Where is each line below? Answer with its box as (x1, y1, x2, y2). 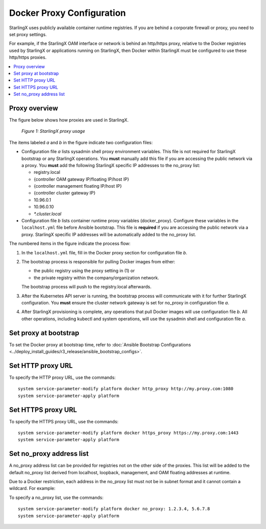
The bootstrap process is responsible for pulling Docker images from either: (21, 259, 175, 264)
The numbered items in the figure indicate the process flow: (9, 241, 131, 246)
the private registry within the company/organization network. (33, 275, 160, 281)
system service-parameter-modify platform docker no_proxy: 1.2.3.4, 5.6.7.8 (18, 506, 210, 512)
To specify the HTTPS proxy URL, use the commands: (9, 418, 119, 424)
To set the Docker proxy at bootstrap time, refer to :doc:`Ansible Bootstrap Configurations (9, 341, 191, 348)
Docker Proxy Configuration (9, 7, 126, 18)
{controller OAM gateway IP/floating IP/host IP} (33, 176, 130, 182)
